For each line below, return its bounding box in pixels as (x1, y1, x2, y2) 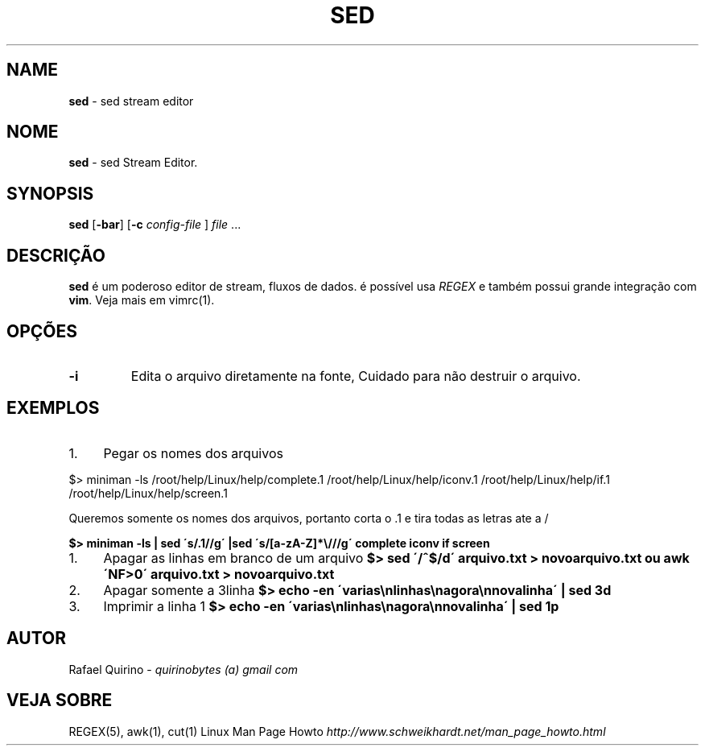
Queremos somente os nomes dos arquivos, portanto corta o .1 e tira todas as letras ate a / (68, 510, 549, 525)
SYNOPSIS (6, 183, 94, 204)
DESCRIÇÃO (6, 245, 105, 266)
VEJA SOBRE (6, 690, 113, 711)
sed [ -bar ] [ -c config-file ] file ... (68, 217, 241, 232)
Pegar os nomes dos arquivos (103, 444, 283, 461)
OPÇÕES (6, 320, 78, 341)
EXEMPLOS (6, 398, 100, 419)
